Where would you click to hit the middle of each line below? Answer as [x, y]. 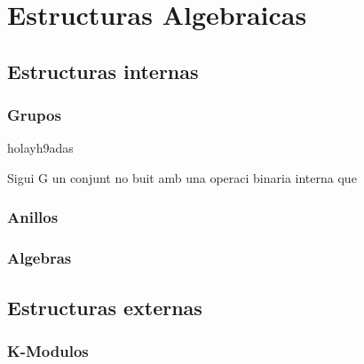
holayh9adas [40, 148]
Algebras [40, 258]
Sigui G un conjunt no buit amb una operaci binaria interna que [182, 177]
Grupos [34, 115]
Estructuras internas [103, 71]
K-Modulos [48, 350]
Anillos [33, 217]
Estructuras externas [105, 307]
